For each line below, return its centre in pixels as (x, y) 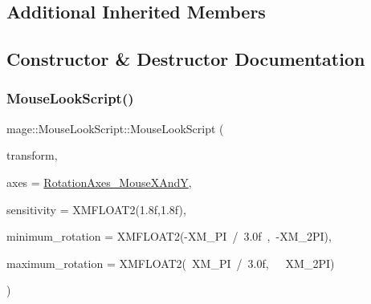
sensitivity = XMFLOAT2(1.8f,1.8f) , (96, 209)
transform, (32, 155)
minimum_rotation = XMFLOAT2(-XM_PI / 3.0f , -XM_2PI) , (169, 236)
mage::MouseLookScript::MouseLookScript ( (115, 128)
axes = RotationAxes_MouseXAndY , (99, 182)
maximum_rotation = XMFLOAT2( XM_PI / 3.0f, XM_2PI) (171, 263)
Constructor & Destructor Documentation (186, 59)
